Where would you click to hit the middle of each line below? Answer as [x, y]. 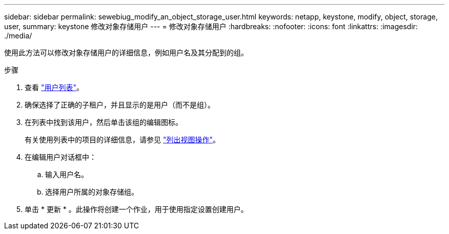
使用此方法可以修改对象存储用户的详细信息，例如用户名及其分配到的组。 [126, 52]
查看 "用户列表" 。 [54, 87]
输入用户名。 [67, 174]
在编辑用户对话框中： [60, 157]
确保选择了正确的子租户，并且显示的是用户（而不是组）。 [120, 105]
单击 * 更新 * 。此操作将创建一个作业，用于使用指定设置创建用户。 [136, 209]
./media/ [18, 36]
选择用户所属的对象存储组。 [92, 192]
